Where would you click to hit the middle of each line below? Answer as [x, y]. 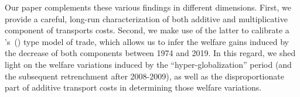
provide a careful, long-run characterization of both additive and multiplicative [146, 18]
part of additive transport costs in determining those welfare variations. [133, 87]
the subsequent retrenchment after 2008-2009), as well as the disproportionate [144, 76]
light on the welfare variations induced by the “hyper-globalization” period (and [148, 64]
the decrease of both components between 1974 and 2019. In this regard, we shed [150, 53]
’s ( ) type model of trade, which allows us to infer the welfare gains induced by [147, 41]
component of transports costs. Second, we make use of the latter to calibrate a [147, 30]
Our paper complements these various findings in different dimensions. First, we [148, 7]
